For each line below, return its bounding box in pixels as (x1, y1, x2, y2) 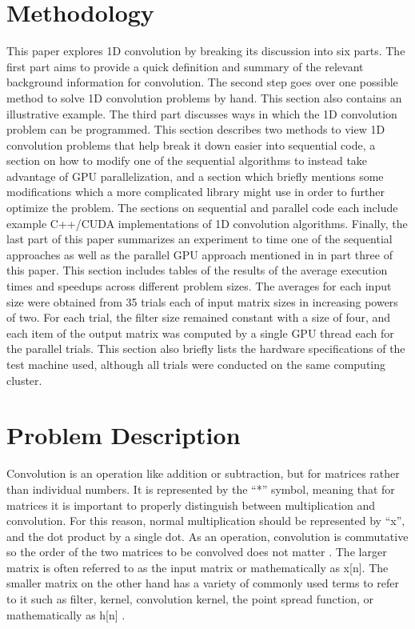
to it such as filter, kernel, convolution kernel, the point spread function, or (6, 591, 373, 607)
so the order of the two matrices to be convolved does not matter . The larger (6, 543, 387, 560)
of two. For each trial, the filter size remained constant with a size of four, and (6, 309, 391, 326)
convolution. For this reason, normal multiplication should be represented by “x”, (6, 512, 405, 529)
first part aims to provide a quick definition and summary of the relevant (6, 58, 364, 74)
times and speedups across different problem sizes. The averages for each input (6, 278, 392, 294)
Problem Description (6, 419, 241, 451)
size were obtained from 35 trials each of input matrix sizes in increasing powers (6, 293, 398, 310)
